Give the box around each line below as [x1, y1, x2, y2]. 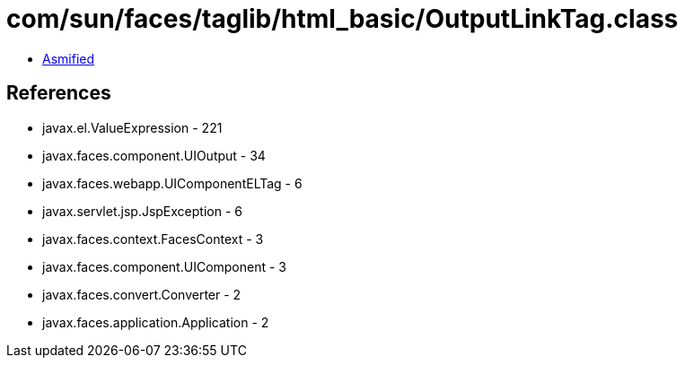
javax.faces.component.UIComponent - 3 [42, 258, 287, 274]
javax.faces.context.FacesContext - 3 [42, 230, 264, 247]
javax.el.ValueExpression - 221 [42, 119, 223, 135]
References [6, 82, 111, 105]
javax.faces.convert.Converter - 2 [42, 286, 242, 302]
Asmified [42, 50, 95, 66]
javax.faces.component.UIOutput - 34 [42, 147, 266, 163]
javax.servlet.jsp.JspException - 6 [42, 203, 242, 219]
